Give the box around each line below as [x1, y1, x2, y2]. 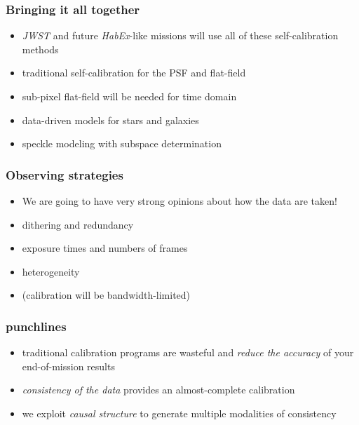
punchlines [6, 317, 67, 335]
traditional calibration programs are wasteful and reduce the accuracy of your [22, 345, 354, 360]
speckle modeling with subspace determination [22, 136, 222, 151]
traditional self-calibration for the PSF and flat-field [22, 65, 246, 80]
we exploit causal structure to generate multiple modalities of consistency [22, 405, 337, 420]
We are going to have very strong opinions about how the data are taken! [22, 194, 337, 208]
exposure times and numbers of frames [22, 241, 188, 255]
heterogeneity [22, 264, 80, 278]
